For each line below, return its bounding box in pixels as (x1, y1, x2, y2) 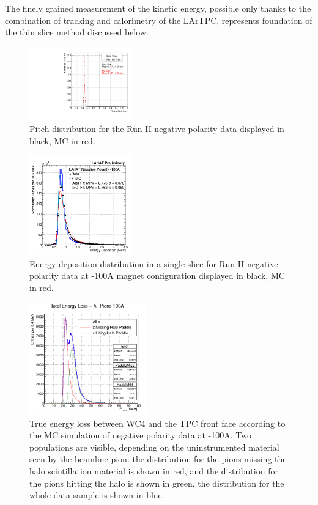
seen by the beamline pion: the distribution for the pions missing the (29, 452, 287, 465)
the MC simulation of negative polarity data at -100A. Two (29, 429, 251, 441)
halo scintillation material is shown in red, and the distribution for (29, 465, 278, 477)
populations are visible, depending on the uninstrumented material (29, 440, 279, 453)
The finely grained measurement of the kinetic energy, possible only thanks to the (5, 2, 311, 14)
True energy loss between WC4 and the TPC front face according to (29, 416, 286, 429)
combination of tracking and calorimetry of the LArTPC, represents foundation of (5, 13, 312, 26)
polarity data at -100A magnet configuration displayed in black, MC (29, 269, 285, 282)
